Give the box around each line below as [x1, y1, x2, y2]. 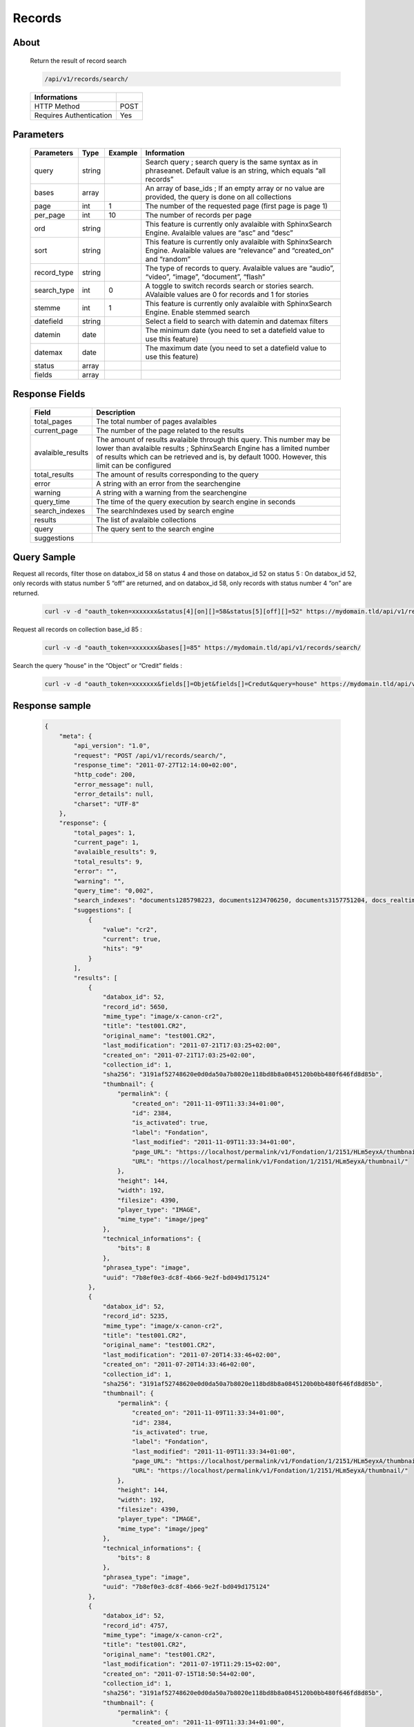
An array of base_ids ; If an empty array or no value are [145, 183, 325, 193]
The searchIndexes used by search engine [96, 506, 235, 515]
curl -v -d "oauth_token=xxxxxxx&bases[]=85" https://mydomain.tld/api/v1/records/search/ [44, 643, 362, 651]
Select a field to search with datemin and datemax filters [145, 316, 328, 326]
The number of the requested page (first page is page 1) [145, 201, 328, 211]
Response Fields [12, 388, 86, 400]
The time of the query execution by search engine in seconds [96, 497, 296, 506]
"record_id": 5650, [102, 1002, 169, 1011]
